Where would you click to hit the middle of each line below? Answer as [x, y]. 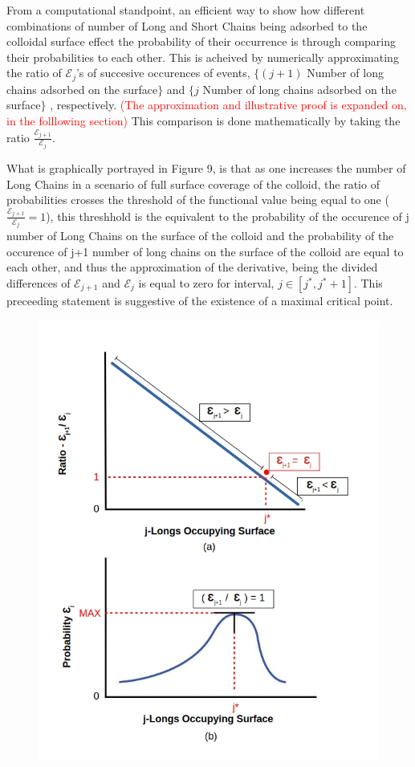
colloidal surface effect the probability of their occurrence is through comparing [201, 41]
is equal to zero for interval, [206, 283]
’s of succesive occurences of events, [163, 73]
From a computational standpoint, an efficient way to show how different [186, 10]
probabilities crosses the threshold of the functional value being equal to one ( [198, 200]
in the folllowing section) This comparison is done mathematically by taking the [203, 121]
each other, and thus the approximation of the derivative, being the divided [192, 267]
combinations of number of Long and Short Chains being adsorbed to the [187, 25]
